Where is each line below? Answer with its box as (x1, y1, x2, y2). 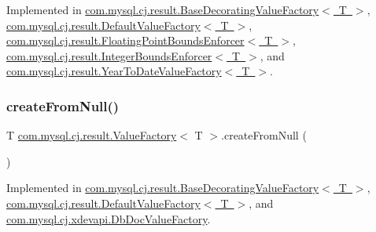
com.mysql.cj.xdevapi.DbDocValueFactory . (6, 210, 211, 227)
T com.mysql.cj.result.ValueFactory (6, 127, 177, 143)
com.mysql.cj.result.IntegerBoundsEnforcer (6, 47, 212, 63)
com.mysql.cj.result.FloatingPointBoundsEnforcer (6, 32, 245, 49)
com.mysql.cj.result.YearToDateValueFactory (6, 63, 222, 79)
